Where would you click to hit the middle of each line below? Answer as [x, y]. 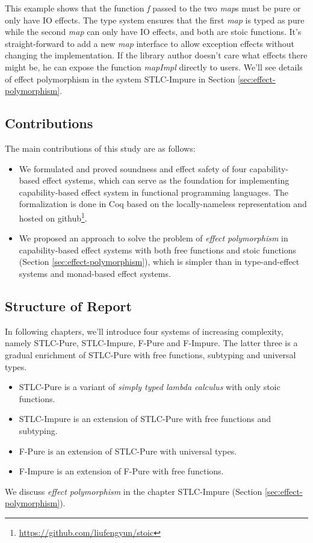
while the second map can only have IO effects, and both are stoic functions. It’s [153, 32]
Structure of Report [68, 306]
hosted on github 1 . [53, 217]
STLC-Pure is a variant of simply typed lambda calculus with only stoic [150, 387]
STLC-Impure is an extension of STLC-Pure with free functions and [145, 419]
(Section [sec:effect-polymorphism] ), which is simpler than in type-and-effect [159, 262]
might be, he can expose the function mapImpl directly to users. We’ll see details [154, 67]
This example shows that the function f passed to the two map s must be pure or [153, 8]
